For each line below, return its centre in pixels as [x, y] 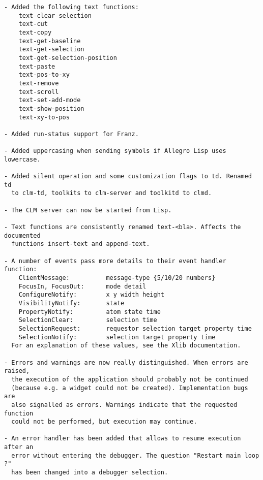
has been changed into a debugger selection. [90, 473]
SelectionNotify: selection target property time [117, 337]
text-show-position [51, 108]
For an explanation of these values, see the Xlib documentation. [126, 346]
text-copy [35, 32]
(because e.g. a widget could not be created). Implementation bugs [130, 388]
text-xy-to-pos [44, 117]
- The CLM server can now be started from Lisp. [88, 210]
